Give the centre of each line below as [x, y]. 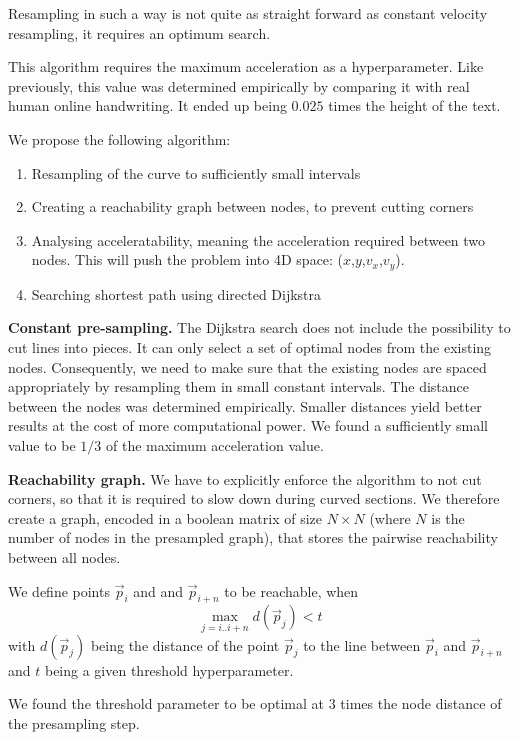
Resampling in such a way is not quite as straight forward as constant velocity [248, 13]
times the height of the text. [414, 105]
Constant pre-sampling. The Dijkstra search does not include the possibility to [259, 327]
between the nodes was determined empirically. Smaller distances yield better [245, 405]
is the [448, 517]
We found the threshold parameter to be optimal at [166, 703]
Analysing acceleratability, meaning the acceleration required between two [258, 239]
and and [158, 590]
